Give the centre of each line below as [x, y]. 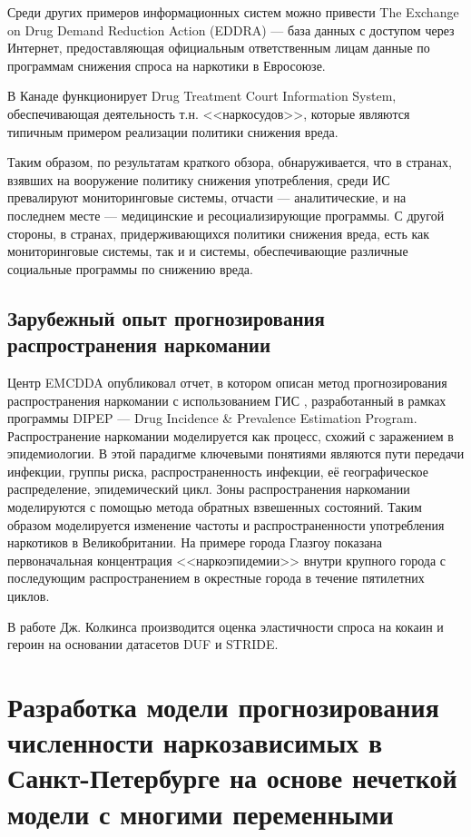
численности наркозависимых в [195, 742]
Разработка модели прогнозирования [223, 706]
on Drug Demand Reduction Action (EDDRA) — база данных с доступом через [231, 30]
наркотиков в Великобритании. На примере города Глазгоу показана [195, 542]
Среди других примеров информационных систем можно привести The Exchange [233, 12]
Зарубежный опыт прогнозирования [166, 317]
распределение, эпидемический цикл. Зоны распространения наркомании [209, 489]
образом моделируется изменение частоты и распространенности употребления [226, 524]
